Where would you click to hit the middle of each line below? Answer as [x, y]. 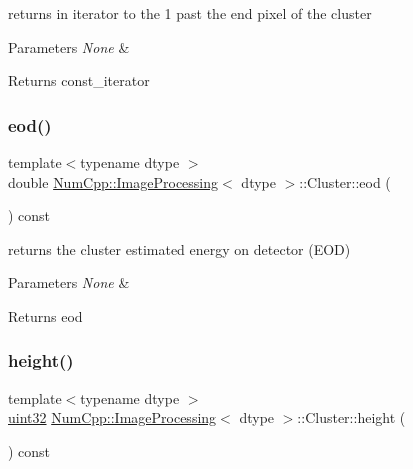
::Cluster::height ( [351, 417]
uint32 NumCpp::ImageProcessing [112, 417]
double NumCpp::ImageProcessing [113, 181]
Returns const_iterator [79, 80]
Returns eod [45, 315]
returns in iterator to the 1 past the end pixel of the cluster [190, 13]
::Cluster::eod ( [345, 181]
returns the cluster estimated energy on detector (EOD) [179, 248]
